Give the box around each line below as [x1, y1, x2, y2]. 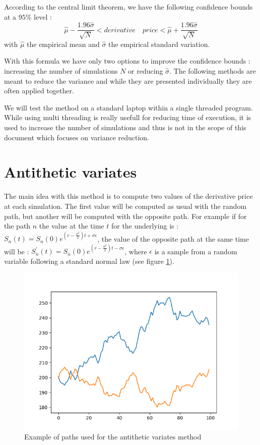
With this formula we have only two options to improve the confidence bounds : [4, 55, 250, 66]
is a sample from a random [154, 246, 237, 256]
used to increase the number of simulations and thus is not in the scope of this [4, 122, 246, 133]
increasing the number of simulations [4, 66, 118, 76]
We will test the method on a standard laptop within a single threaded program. [4, 102, 253, 113]
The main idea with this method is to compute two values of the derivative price [4, 191, 253, 201]
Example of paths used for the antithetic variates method [24, 431, 202, 442]
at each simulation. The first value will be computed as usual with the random [4, 200, 247, 211]
